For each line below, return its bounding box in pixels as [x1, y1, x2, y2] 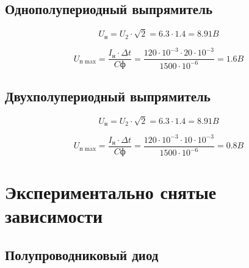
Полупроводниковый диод [5, 245, 159, 264]
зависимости [5, 203, 103, 228]
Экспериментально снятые [5, 179, 217, 204]
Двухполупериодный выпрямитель [5, 86, 211, 105]
